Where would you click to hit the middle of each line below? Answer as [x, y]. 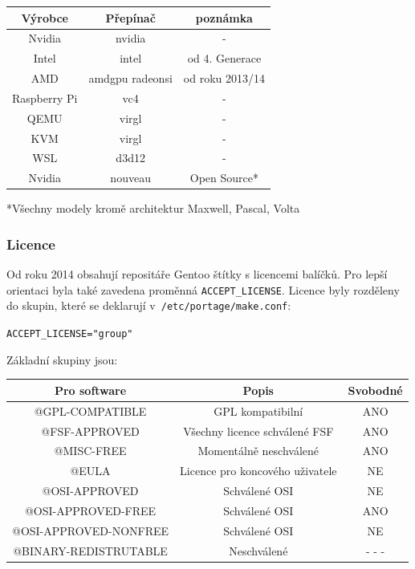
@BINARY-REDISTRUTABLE [90, 550]
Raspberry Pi [45, 98]
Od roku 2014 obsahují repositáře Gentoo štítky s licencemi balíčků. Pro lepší [197, 274]
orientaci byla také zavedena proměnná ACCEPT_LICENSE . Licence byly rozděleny [203, 289]
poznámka [224, 17]
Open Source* [224, 178]
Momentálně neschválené [258, 451]
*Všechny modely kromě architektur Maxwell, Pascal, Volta [153, 208]
